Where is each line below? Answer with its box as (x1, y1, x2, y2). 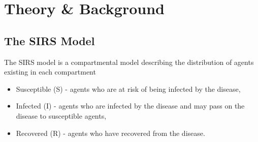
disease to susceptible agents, (16, 110, 107, 121)
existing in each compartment (4, 66, 96, 77)
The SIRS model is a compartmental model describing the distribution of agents (4, 56, 254, 67)
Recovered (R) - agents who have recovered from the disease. (16, 127, 205, 138)
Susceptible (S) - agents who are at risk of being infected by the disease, (16, 83, 241, 94)
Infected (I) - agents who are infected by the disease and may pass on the (16, 100, 245, 111)
